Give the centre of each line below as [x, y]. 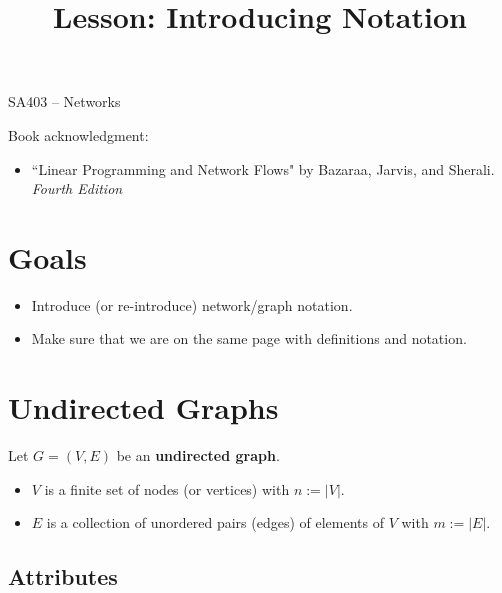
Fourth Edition [77, 188]
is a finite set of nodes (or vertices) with [167, 488]
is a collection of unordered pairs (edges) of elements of [215, 522]
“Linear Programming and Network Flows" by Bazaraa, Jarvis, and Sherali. [263, 168]
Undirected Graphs [143, 407]
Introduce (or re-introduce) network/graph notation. [192, 304]
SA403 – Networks [64, 101]
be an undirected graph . [198, 455]
